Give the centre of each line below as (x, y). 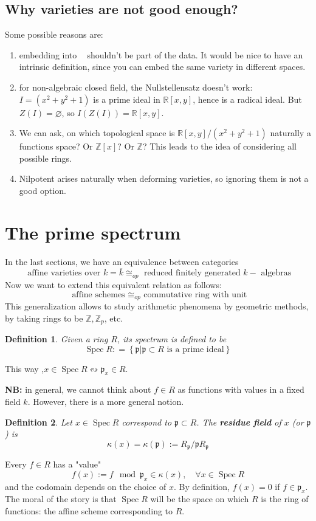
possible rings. (46, 158)
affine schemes (98, 295)
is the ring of (285, 499)
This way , (25, 368)
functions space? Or (56, 146)
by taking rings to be (44, 318)
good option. (43, 190)
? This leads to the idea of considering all (219, 146)
